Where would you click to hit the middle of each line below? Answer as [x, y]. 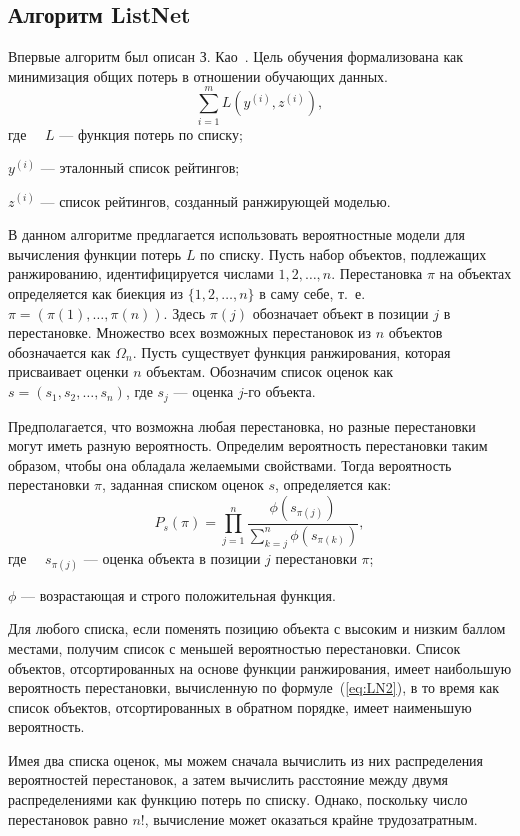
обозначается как [59, 351]
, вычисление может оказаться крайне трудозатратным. [311, 818]
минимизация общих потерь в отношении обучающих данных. [198, 75]
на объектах [475, 273]
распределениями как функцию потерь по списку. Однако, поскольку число [238, 799]
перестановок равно [68, 818]
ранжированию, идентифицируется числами [141, 273]
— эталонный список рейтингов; [140, 167]
